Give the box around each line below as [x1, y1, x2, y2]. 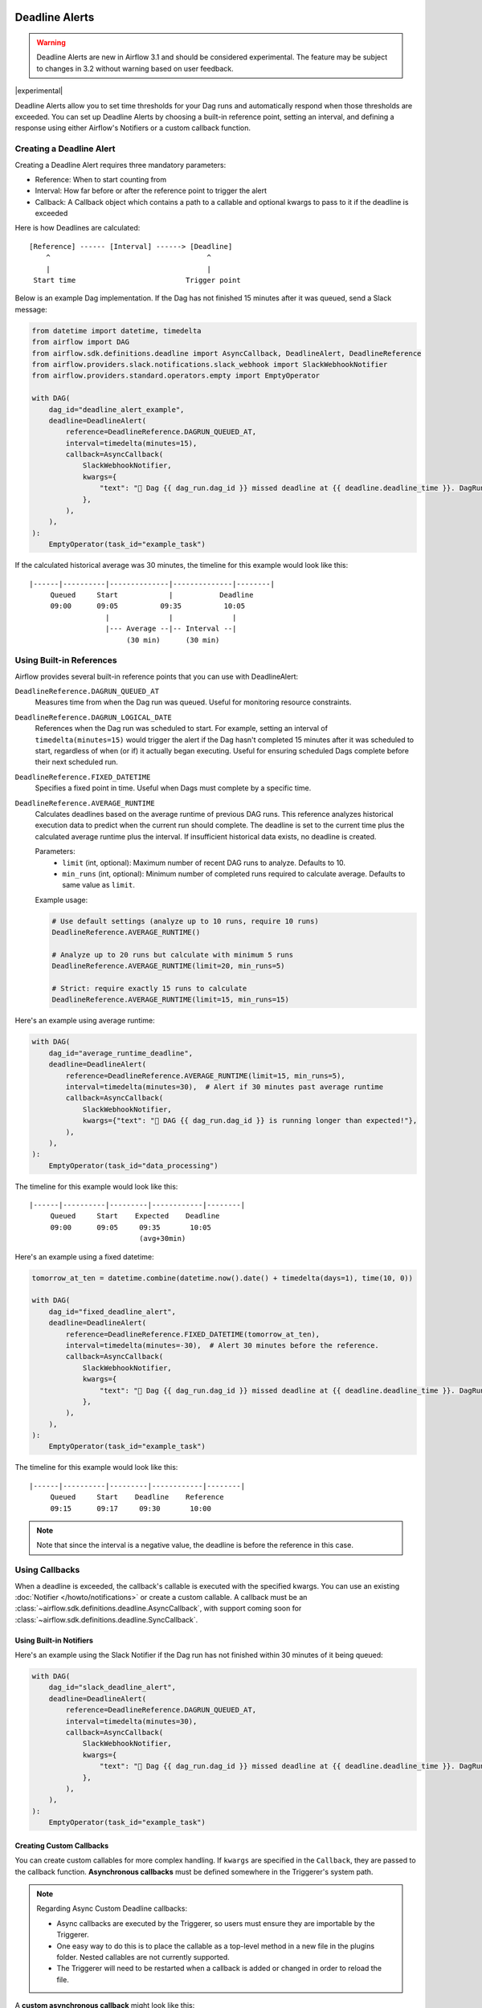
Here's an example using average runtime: [14, 1016, 156, 1026]
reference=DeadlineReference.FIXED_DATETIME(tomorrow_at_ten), [65, 1329, 321, 1339]
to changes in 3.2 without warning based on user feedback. [36, 63, 235, 73]
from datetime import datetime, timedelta [31, 326, 202, 335]
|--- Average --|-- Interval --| [104, 624, 237, 634]
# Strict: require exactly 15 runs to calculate [51, 984, 247, 994]
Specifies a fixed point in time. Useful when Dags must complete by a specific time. [35, 783, 312, 793]
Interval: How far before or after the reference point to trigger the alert [35, 186, 268, 196]
